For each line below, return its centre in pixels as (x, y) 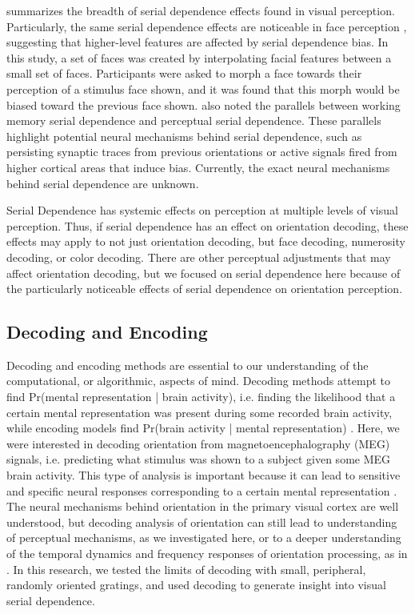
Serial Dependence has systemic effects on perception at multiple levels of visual (202, 210)
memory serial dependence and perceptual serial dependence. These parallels (194, 120)
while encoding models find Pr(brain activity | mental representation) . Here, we (203, 428)
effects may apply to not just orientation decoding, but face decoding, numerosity (206, 241)
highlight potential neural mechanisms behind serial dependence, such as (184, 136)
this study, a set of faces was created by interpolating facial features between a (199, 57)
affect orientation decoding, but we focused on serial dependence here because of (204, 273)
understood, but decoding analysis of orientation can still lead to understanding (202, 522)
